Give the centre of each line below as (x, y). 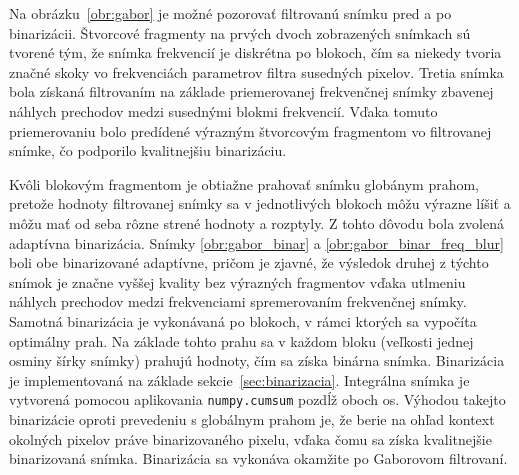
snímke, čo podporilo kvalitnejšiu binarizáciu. (148, 150)
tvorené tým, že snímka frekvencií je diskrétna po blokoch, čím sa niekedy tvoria (255, 52)
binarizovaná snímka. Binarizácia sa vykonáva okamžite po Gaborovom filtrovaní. (258, 458)
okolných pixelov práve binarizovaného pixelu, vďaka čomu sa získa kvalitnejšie (250, 438)
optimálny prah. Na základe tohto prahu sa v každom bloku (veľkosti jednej (241, 340)
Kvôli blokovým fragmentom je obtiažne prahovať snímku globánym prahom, (244, 183)
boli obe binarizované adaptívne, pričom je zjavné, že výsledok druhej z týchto (249, 262)
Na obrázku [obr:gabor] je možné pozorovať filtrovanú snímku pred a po (230, 13)
